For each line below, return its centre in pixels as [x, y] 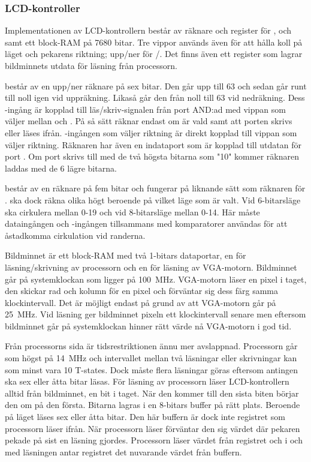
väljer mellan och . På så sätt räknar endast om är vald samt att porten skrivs [149, 121]
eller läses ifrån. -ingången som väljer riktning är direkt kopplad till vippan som [151, 132]
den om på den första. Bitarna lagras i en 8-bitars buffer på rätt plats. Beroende [153, 405]
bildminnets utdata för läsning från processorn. [91, 65]
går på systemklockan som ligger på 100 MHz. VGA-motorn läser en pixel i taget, [156, 279]
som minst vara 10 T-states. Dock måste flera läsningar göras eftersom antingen [151, 369]
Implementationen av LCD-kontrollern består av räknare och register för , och [148, 30]
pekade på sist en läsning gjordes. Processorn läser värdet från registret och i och [154, 440]
